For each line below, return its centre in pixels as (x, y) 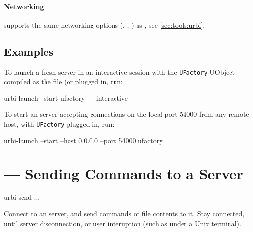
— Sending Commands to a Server (124, 174)
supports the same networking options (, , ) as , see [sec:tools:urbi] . (104, 25)
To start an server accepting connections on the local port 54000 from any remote (126, 114)
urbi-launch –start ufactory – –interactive (66, 97)
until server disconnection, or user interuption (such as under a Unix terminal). (123, 223)
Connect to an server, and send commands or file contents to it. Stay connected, (124, 213)
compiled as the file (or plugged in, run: (63, 81)
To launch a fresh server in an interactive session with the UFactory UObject (119, 72)
